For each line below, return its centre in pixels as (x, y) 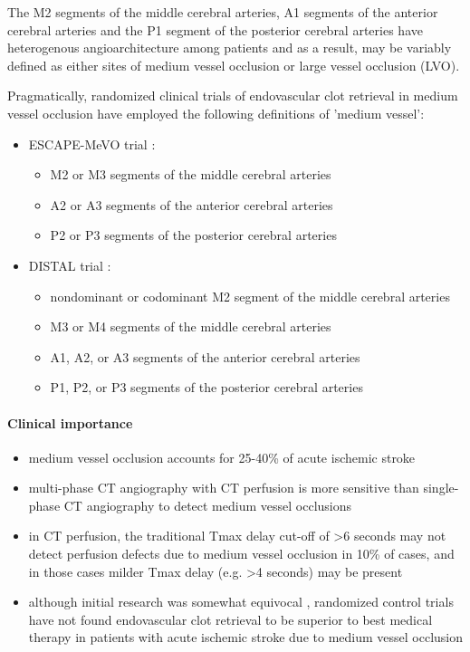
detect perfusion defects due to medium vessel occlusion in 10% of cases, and (241, 554)
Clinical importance (70, 422)
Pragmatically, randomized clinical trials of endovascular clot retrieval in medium (233, 96)
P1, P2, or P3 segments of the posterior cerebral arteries (206, 387)
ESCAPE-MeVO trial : (92, 144)
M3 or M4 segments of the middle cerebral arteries (191, 326)
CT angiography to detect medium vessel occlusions (208, 505)
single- (441, 488)
